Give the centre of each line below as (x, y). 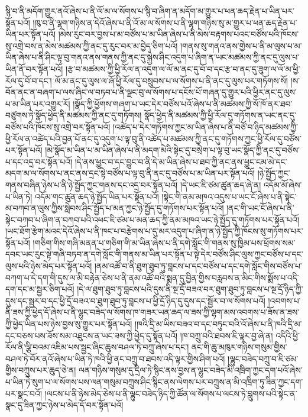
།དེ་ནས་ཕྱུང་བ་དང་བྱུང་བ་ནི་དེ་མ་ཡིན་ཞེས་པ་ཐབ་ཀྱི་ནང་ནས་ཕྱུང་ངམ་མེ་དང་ (181, 161)
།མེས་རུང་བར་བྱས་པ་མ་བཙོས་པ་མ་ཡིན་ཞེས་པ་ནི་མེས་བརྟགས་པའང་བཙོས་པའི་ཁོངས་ (179, 34)
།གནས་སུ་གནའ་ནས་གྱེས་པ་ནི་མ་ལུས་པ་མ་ (241, 45)
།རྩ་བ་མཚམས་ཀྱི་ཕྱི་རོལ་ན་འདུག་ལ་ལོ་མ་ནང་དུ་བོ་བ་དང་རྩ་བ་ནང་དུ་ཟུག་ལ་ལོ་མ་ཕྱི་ (183, 68)
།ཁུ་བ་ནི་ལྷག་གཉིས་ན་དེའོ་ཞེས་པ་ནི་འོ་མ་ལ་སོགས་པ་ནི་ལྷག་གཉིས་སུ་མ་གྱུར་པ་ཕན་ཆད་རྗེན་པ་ (165, 22)
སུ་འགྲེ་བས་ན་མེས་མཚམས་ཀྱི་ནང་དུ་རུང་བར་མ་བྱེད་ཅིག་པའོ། (92, 45)
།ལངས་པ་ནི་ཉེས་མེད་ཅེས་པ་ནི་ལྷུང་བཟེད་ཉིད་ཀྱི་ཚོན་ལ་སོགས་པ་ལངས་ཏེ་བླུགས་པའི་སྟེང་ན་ (171, 393)
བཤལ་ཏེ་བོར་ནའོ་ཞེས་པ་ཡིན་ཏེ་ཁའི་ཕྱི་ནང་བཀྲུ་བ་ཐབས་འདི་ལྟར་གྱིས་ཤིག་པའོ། (115, 358)
